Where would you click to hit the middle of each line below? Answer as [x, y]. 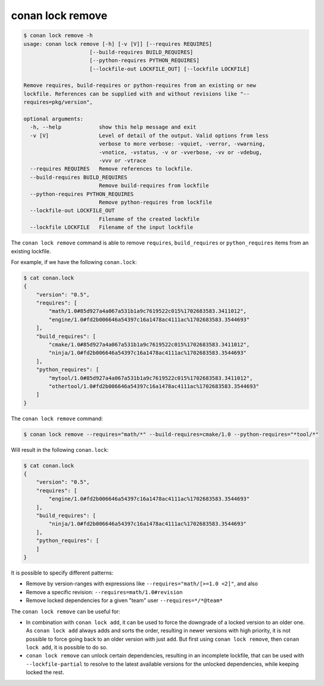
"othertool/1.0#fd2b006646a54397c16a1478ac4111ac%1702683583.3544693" [154, 386]
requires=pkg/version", [58, 102]
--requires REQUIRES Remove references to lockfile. [112, 169]
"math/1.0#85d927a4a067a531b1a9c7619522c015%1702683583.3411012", [148, 311]
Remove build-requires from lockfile [154, 186]
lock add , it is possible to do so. [67, 647]
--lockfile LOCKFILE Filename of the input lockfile [112, 227]
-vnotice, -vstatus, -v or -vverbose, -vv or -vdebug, [180, 152]
